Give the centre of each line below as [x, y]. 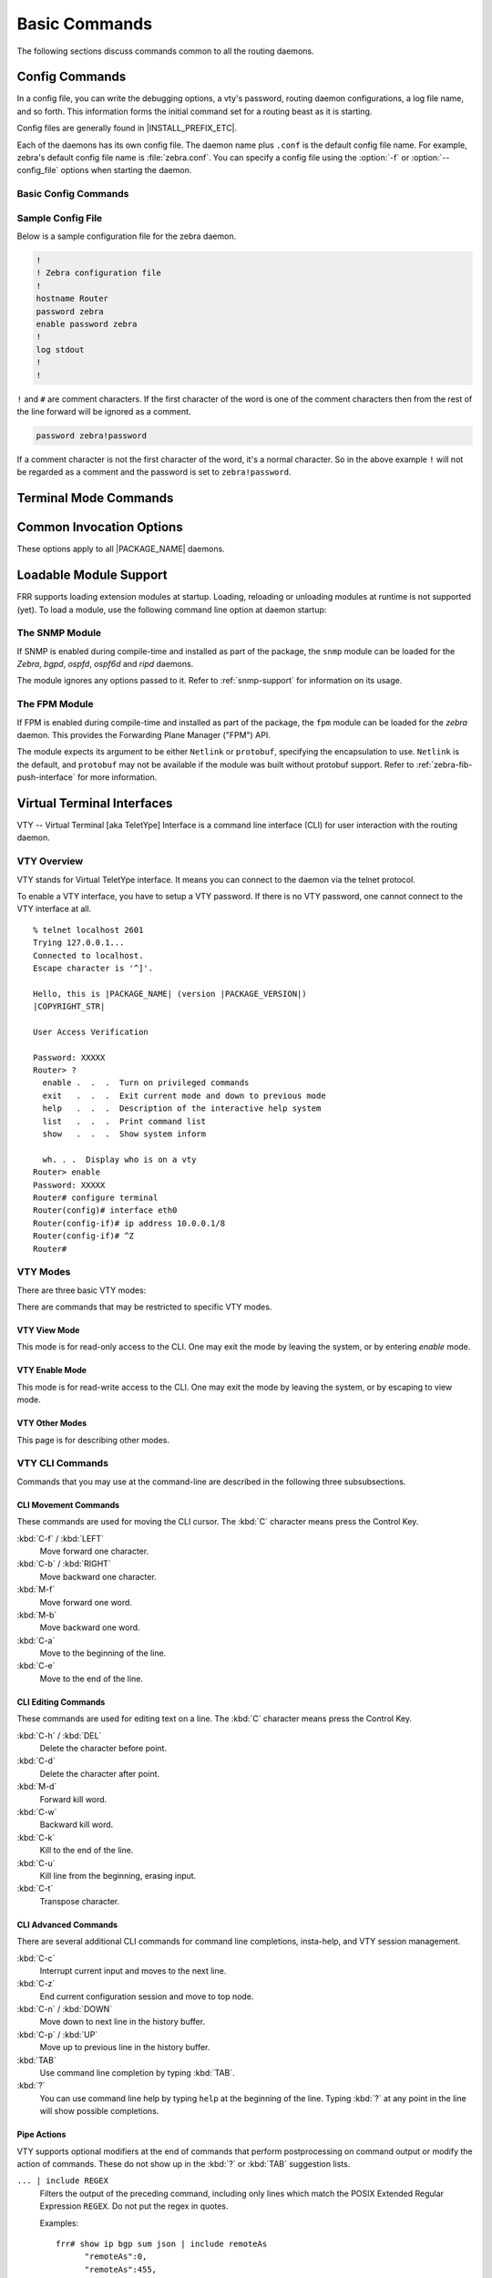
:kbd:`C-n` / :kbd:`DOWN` [65, 2009]
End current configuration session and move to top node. [147, 1996]
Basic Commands [85, 24]
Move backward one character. [98, 1576]
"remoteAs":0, [116, 2257]
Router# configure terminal [96, 1198]
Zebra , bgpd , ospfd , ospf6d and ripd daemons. [105, 664]
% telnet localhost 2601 [88, 930]
